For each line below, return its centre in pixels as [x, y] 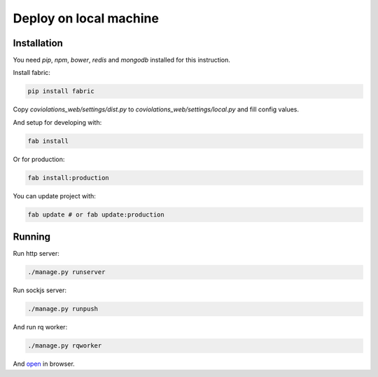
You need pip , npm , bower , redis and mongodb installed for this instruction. [121, 60]
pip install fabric [61, 91]
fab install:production [69, 178]
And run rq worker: [40, 327]
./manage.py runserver [66, 272]
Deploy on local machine [86, 18]
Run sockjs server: [40, 290]
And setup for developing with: [57, 122]
